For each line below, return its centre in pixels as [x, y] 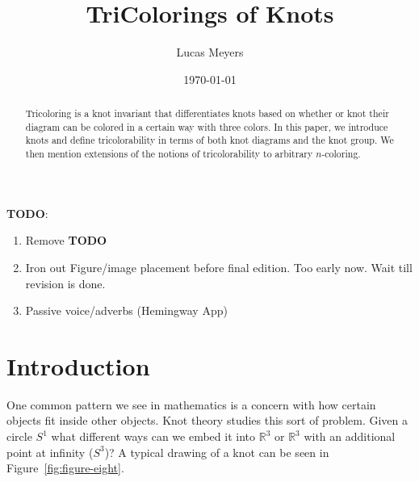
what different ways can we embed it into [153, 436]
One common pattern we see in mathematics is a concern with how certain [191, 404]
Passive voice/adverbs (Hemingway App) [126, 310]
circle [19, 436]
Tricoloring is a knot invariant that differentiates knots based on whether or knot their [207, 113]
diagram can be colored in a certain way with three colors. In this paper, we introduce [207, 126]
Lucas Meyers [210, 52]
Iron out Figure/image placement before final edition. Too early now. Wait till [219, 267]
